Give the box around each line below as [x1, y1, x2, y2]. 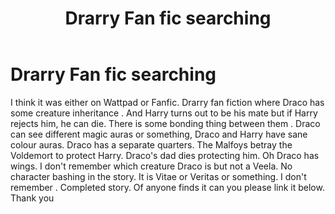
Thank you [10, 192, 55, 204]
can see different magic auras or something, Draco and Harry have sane [10, 128, 308, 140]
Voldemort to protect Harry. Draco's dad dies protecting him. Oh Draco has [10, 149, 320, 161]
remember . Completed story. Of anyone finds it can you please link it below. [10, 181, 325, 193]
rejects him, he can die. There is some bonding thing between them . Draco [10, 117, 321, 129]
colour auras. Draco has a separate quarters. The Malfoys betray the [10, 138, 293, 151]
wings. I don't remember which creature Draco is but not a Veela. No [10, 160, 293, 172]
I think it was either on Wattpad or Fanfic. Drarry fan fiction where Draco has [10, 96, 325, 108]
